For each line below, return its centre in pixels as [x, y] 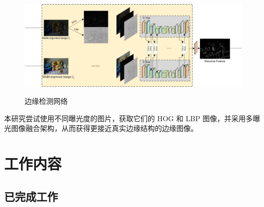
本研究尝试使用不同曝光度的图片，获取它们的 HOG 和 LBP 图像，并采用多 [129, 118]
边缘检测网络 [46, 101]
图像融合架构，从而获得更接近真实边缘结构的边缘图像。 [104, 128]
